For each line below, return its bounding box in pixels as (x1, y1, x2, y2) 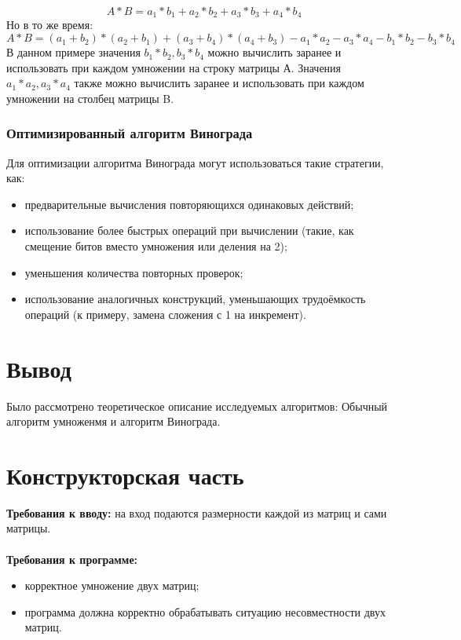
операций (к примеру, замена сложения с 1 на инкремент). (24, 305, 306, 322)
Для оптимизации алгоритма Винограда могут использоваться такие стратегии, (6, 154, 384, 170)
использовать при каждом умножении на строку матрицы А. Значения (6, 59, 342, 75)
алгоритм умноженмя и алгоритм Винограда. (6, 413, 221, 430)
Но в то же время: (6, 16, 93, 33)
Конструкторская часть (6, 459, 244, 491)
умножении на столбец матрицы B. (6, 90, 174, 106)
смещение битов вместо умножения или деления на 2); (24, 238, 287, 254)
